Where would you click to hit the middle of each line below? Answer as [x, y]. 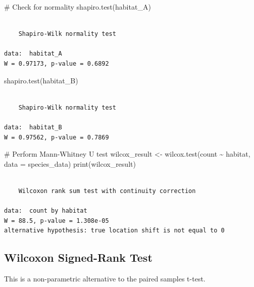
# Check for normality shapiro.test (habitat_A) [78, 7]
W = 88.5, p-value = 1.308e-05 [57, 221]
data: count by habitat [46, 211]
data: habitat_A [33, 54]
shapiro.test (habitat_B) [41, 80]
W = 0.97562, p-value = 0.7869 [57, 137]
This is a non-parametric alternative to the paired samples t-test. [105, 279]
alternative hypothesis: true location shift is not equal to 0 [114, 231]
